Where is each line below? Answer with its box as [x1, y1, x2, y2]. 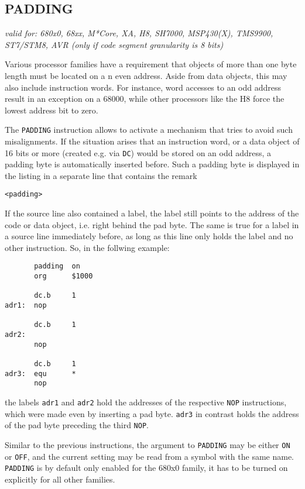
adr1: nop [5, 301, 47, 310]
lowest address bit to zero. [5, 104, 98, 116]
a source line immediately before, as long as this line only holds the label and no [5, 230, 293, 242]
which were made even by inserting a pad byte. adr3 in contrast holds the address [5, 407, 299, 419]
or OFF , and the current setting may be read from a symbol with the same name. [5, 450, 294, 462]
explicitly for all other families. [5, 473, 115, 485]
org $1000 [34, 272, 93, 281]
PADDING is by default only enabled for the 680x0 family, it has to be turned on [5, 462, 288, 474]
